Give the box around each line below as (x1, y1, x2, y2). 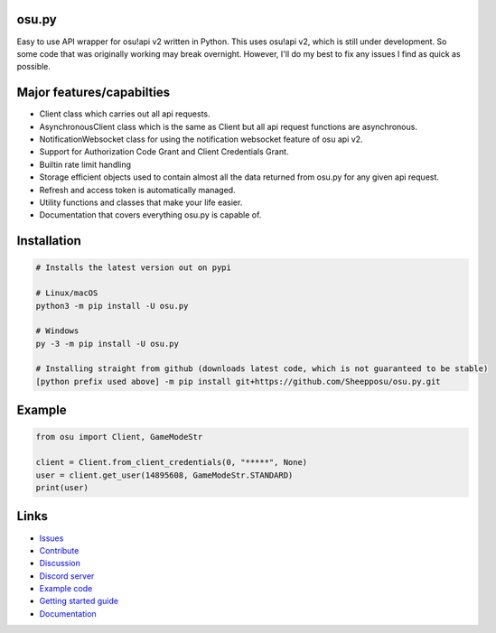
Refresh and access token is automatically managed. (39, 184, 236, 195)
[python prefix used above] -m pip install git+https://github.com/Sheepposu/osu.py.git (35, 376, 442, 386)
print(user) (35, 483, 89, 492)
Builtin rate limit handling (39, 159, 131, 170)
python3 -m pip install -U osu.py (35, 301, 189, 311)
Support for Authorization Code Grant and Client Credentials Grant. (39, 146, 289, 157)
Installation (16, 233, 81, 248)
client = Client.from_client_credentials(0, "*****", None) (35, 457, 308, 468)
